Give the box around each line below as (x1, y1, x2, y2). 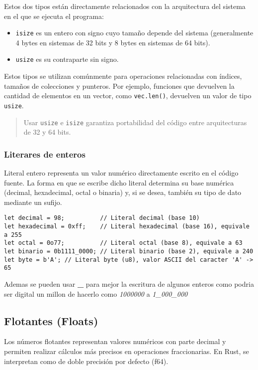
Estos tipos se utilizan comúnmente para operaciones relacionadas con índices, (4, 71, 242, 81)
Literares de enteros (4, 148, 86, 160)
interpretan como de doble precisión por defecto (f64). (4, 356, 169, 366)
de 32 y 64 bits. (23, 127, 71, 137)
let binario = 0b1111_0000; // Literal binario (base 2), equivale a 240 (4, 248, 254, 255)
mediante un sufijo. (4, 196, 62, 207)
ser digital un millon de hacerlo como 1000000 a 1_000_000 (4, 288, 188, 299)
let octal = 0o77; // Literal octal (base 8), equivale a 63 (4, 239, 243, 247)
